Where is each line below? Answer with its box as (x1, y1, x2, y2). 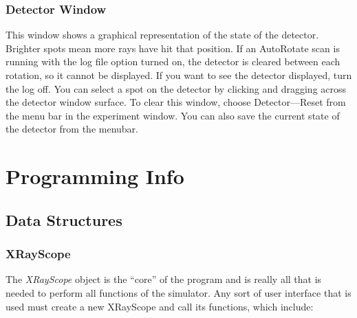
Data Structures (6, 209, 122, 230)
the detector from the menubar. (6, 122, 139, 136)
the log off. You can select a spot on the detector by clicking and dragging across (6, 81, 347, 95)
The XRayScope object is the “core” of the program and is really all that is (6, 272, 322, 286)
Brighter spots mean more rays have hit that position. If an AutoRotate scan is (6, 41, 340, 55)
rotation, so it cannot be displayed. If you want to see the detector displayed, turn (6, 68, 352, 82)
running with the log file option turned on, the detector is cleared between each (6, 54, 340, 69)
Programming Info (6, 162, 184, 190)
